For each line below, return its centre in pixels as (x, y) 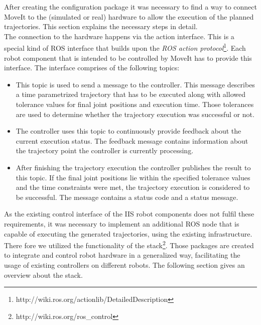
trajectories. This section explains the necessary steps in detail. (101, 26)
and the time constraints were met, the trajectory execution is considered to (133, 187)
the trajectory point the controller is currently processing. (105, 150)
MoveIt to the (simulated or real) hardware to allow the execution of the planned (129, 16)
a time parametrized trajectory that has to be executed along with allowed (130, 94)
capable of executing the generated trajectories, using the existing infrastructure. (128, 233)
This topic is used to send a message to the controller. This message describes (135, 84)
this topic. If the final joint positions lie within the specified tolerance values (133, 177)
